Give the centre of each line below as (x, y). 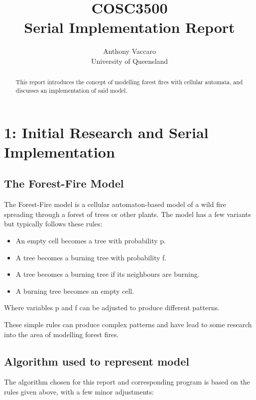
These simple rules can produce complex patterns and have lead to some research (128, 324)
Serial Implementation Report (129, 27)
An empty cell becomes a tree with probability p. (91, 240)
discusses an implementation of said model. (71, 90)
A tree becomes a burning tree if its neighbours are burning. (108, 274)
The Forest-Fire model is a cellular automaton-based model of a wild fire (115, 204)
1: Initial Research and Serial (106, 132)
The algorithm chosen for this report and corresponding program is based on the (127, 382)
